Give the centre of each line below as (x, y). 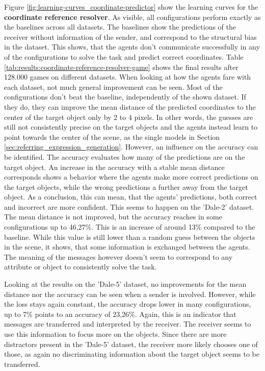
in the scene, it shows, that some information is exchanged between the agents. (127, 247)
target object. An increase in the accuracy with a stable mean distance (114, 167)
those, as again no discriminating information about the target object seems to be (132, 354)
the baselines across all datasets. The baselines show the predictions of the (120, 27)
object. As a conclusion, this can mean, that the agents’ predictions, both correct (131, 197)
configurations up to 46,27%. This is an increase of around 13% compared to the (130, 227)
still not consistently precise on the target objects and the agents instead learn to (131, 127)
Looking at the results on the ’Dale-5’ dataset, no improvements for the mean (125, 284)
